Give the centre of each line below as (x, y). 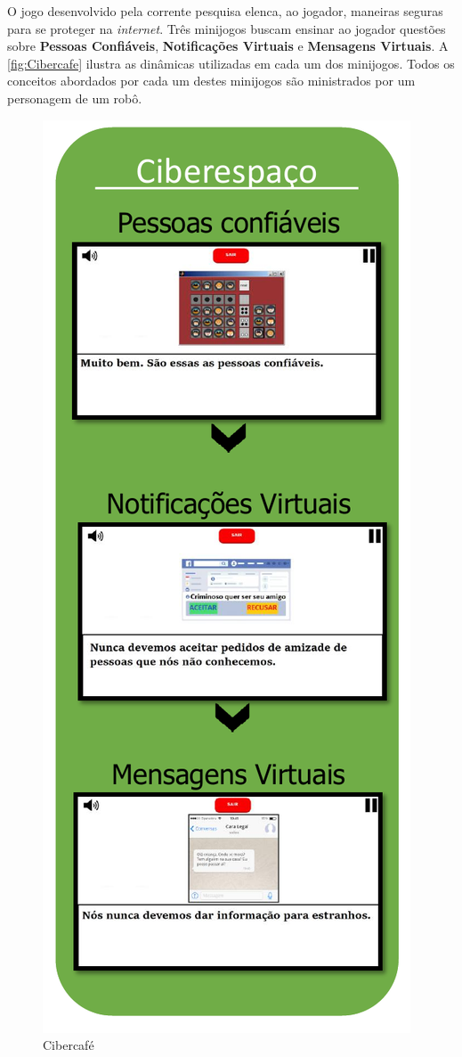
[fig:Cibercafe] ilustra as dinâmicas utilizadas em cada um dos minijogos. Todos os (231, 63)
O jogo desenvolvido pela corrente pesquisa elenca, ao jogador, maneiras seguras (225, 11)
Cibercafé (69, 1045)
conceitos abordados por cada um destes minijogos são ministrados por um (211, 81)
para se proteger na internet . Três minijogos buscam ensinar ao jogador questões (227, 28)
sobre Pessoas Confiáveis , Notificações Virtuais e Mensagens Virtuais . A (228, 46)
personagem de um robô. (75, 98)
